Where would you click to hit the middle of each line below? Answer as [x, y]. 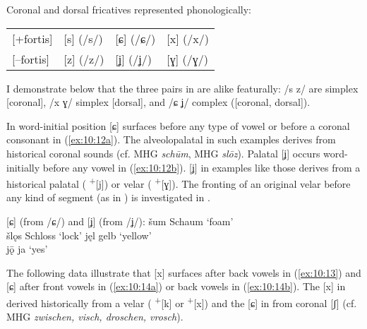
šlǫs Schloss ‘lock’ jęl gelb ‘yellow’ [79, 235]
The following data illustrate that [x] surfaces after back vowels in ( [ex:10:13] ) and [184, 272]
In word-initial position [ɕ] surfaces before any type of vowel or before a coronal [178, 125]
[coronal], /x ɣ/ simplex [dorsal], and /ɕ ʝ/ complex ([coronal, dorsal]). [158, 102]
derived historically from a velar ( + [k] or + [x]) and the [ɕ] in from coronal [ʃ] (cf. [182, 301]
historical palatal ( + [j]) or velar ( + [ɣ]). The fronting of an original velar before [179, 183]
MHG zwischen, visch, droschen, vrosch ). [95, 317]
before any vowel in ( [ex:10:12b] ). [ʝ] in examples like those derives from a [201, 167]
